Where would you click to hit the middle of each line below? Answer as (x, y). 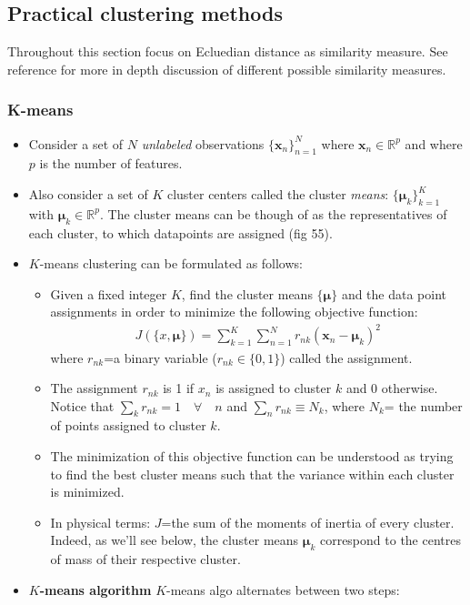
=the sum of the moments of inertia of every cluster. (308, 522)
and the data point (394, 293)
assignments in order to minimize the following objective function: (234, 312)
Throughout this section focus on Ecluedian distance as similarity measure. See (228, 51)
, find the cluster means (247, 293)
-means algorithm (95, 589)
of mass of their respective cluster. (145, 559)
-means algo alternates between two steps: (283, 589)
